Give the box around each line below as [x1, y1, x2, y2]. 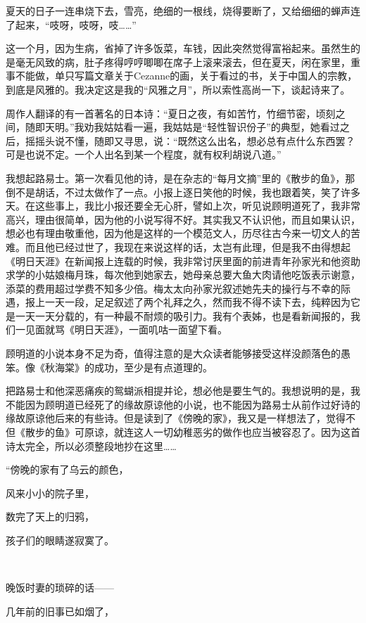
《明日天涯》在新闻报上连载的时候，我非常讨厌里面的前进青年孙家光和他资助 [6, 253, 360, 268]
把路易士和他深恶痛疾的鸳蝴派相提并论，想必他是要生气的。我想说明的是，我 [6, 383, 360, 398]
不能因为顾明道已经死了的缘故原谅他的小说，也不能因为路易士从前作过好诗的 [6, 397, 360, 411]
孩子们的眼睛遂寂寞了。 [6, 533, 114, 547]
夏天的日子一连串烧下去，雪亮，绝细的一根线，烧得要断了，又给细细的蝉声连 [6, 4, 360, 18]
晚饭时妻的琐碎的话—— [6, 580, 114, 595]
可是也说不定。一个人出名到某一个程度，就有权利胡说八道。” [6, 147, 282, 162]
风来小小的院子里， [6, 485, 94, 500]
